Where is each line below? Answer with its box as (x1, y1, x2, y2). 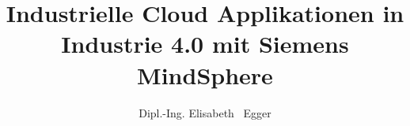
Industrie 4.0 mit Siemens (61, 28, 349, 60)
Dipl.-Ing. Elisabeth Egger (139, 104, 271, 120)
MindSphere (137, 58, 273, 91)
